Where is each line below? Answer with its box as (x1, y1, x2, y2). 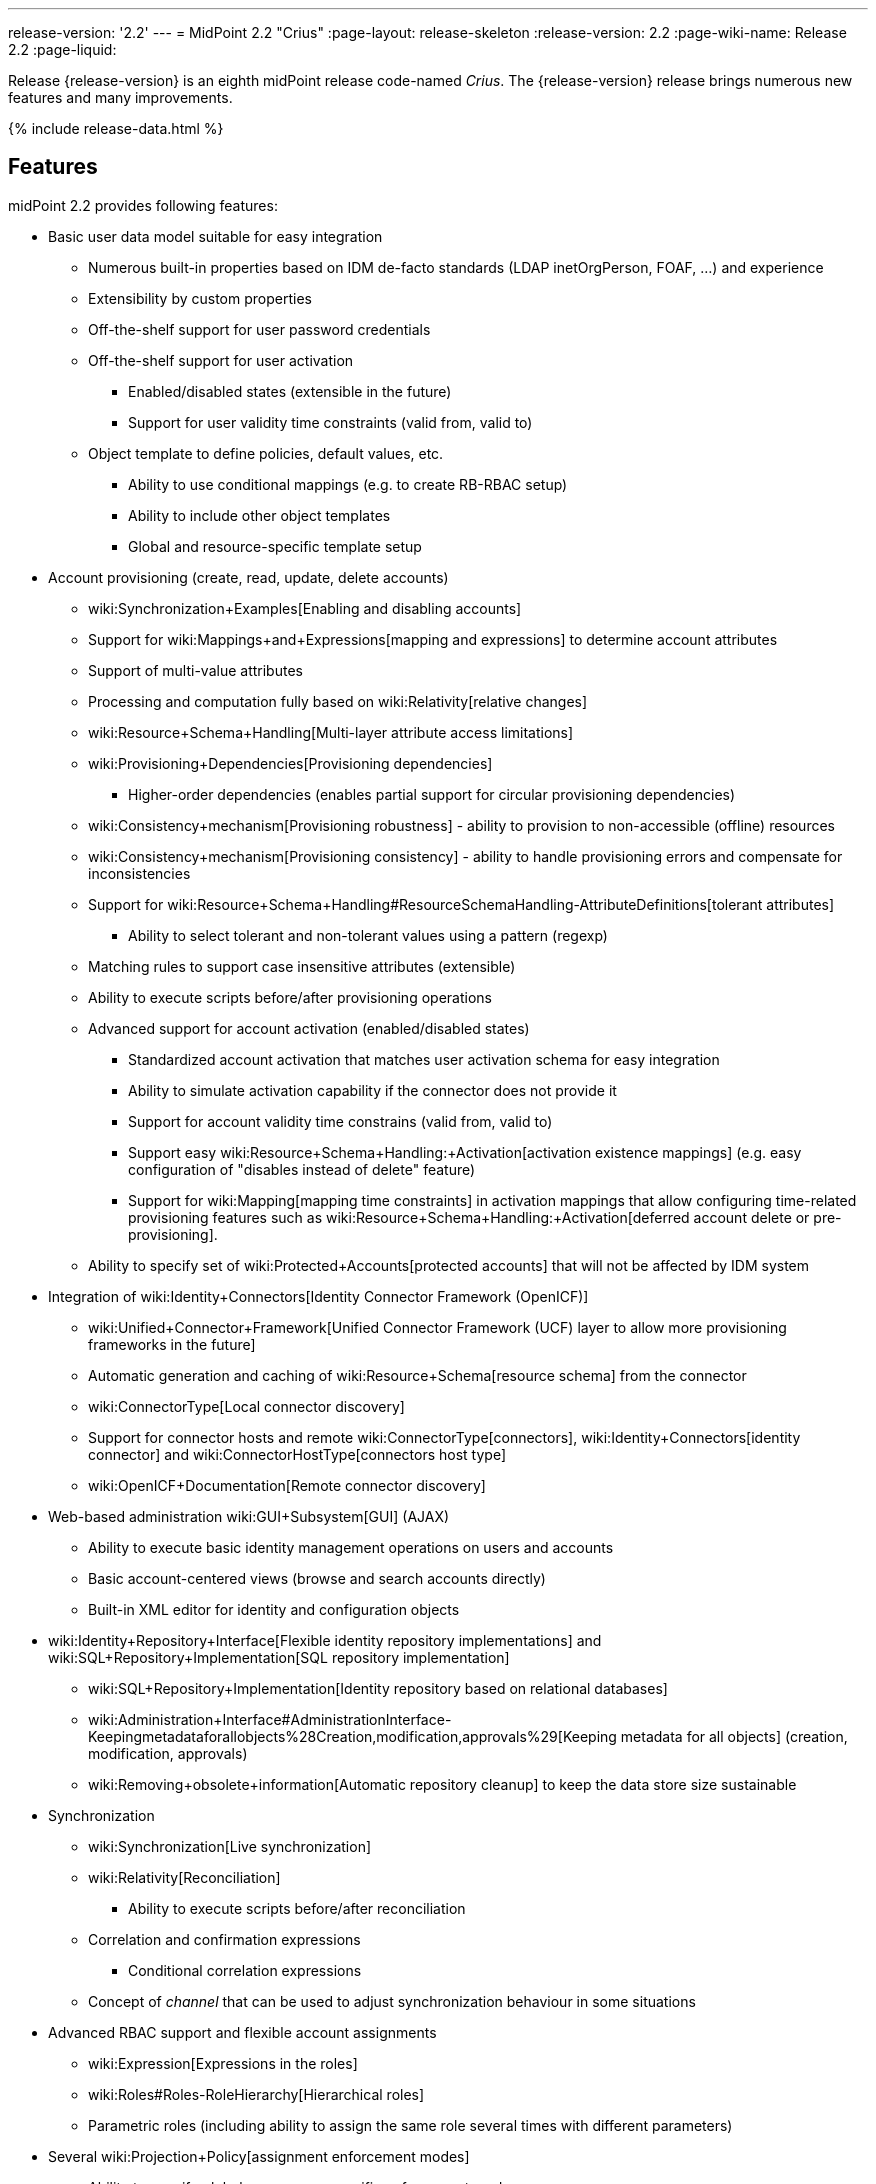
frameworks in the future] (88, 1335, 256, 1353)
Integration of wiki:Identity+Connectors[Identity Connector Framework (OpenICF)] (48, 1287, 589, 1305)
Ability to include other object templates (128, 506, 391, 524)
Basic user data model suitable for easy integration (48, 227, 383, 245)
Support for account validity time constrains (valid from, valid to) (128, 1112, 553, 1130)
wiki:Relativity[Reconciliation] (88, 1868, 281, 1886)
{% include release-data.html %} (8, 120, 224, 137)
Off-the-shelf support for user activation (88, 351, 354, 369)
